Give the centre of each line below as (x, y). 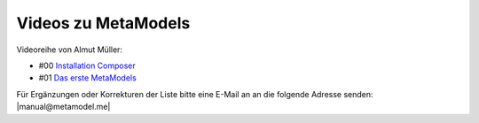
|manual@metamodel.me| (63, 107)
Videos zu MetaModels (103, 23)
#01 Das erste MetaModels (87, 78)
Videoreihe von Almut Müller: (70, 50)
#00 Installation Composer (87, 65)
